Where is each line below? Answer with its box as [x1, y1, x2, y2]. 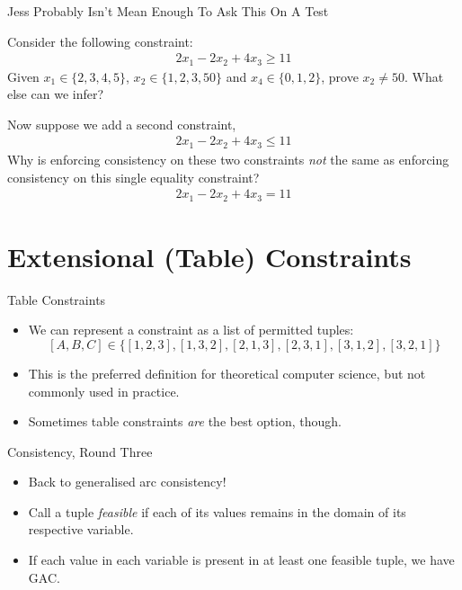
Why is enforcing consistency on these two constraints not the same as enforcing [7, 149, 449, 168]
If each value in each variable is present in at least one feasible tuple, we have [28, 550, 455, 569]
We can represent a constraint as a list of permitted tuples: [28, 320, 354, 339]
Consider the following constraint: [7, 31, 193, 50]
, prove [321, 67, 359, 85]
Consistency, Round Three [7, 442, 153, 460]
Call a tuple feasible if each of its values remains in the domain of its [28, 502, 406, 521]
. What [404, 67, 444, 85]
